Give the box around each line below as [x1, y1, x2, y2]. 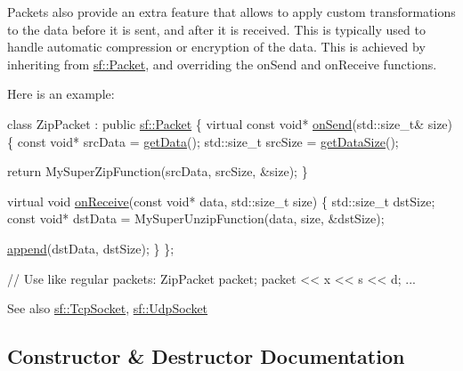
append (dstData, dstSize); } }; [7, 238, 175, 257]
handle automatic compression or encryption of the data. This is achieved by [7, 37, 426, 56]
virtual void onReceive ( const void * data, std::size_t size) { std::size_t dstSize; [7, 191, 435, 210]
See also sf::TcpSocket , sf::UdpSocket [7, 299, 208, 318]
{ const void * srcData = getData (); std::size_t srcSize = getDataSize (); [7, 132, 399, 150]
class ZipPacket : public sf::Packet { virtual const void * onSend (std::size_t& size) [7, 114, 453, 133]
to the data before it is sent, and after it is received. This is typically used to [7, 20, 426, 38]
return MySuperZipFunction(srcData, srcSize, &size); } [7, 162, 308, 181]
